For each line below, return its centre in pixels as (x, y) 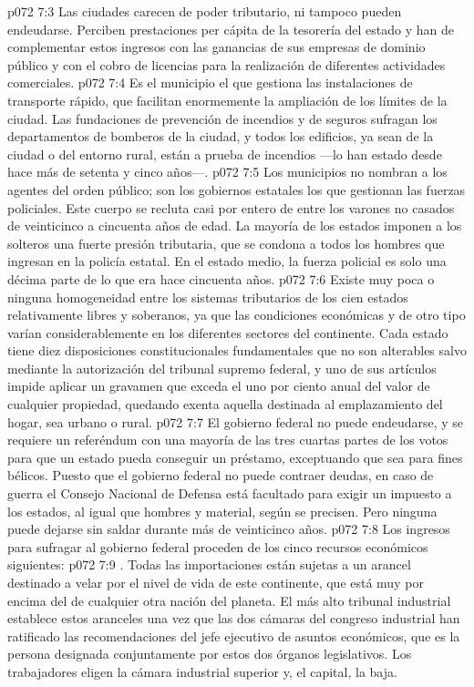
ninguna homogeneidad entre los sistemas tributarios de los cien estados (208, 297)
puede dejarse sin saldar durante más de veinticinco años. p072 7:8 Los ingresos (229, 529)
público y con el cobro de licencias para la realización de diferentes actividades (227, 64)
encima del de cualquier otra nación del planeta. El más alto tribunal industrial (229, 600)
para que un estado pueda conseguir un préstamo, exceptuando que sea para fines (235, 457)
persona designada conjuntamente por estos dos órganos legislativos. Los (210, 654)
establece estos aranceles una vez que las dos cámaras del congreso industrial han (234, 618)
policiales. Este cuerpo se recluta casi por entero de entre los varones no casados (231, 207)
